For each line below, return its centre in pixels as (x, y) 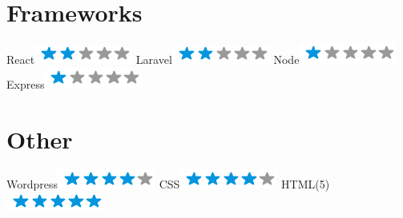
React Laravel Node (153, 59)
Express (26, 83)
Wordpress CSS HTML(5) (168, 184)
